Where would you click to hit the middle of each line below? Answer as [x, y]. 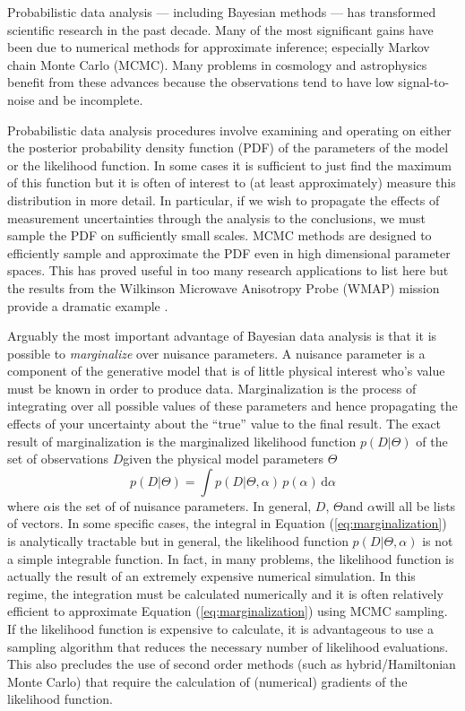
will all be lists [415, 505]
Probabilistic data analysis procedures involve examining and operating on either [229, 130]
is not [438, 541]
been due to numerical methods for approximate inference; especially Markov [219, 47]
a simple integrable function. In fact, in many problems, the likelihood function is [231, 558]
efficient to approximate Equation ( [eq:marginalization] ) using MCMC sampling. [228, 611]
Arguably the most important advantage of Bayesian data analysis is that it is [222, 336]
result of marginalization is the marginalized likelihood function [182, 441]
